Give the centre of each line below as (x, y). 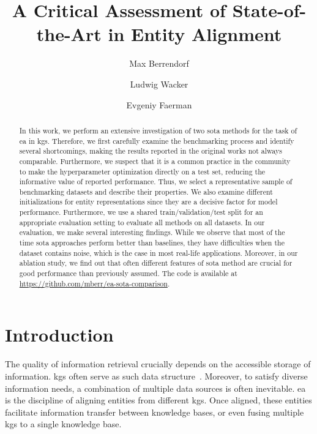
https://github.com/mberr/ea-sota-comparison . (95, 283)
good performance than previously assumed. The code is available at (128, 273)
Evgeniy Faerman (159, 104)
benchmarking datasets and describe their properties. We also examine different (146, 191)
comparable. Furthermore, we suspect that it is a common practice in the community (155, 161)
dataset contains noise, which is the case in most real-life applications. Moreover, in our (158, 253)
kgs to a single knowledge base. (63, 424)
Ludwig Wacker (159, 84)
